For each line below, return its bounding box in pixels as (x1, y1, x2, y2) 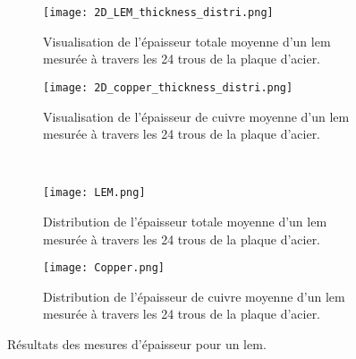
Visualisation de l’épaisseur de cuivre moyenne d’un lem (43, 107, 350, 125)
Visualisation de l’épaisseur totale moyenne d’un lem (43, 31, 331, 50)
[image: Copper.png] (43, 261, 165, 275)
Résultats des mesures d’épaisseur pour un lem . (7, 334, 267, 353)
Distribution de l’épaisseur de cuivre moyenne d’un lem (43, 286, 345, 305)
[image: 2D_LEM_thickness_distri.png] (43, 6, 274, 19)
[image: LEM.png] (43, 186, 146, 200)
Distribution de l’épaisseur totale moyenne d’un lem (43, 211, 327, 230)
